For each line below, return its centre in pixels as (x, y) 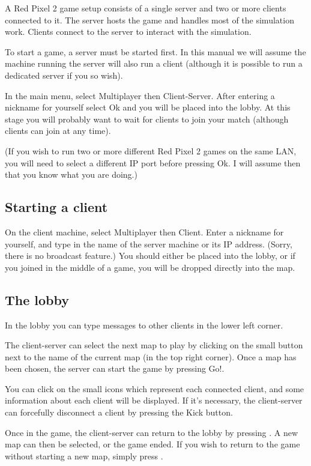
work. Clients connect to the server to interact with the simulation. (128, 32)
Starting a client (56, 207)
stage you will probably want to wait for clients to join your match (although (147, 119)
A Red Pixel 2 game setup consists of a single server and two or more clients (146, 8)
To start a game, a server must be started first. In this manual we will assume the (155, 51)
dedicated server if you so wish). (64, 75)
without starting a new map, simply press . (84, 455)
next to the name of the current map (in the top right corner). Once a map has (151, 356)
